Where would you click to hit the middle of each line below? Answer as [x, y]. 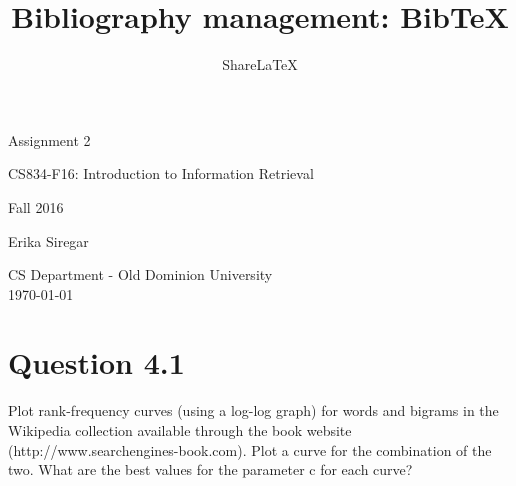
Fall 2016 [36, 206]
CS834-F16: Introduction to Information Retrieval [161, 173]
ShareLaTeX [260, 64]
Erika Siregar [48, 240]
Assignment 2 [49, 139]
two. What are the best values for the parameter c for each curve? [210, 469]
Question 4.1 [96, 362]
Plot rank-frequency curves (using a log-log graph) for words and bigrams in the [253, 410]
